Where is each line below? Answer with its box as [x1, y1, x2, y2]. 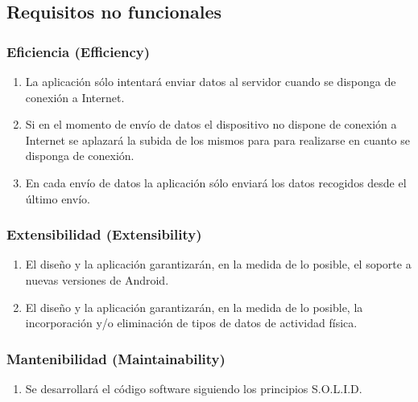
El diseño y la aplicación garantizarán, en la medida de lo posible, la [25, 298, 363, 315]
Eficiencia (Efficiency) [6, 41, 151, 61]
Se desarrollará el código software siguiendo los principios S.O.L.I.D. [25, 379, 362, 396]
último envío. [25, 190, 90, 207]
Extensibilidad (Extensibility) [6, 224, 202, 244]
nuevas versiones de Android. [25, 271, 169, 288]
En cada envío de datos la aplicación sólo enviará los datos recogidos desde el [25, 174, 407, 191]
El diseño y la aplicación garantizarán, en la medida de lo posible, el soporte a [25, 256, 412, 273]
